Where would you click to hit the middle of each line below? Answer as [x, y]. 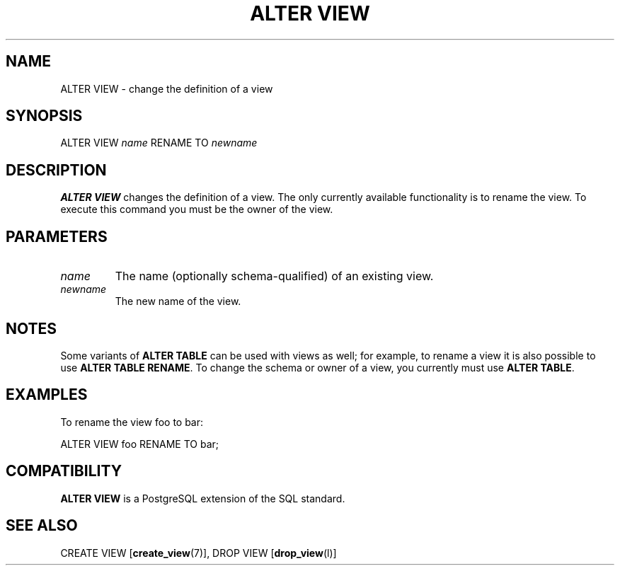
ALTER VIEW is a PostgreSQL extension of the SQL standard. [203, 498]
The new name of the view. [178, 301]
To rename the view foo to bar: [132, 422]
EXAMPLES [47, 395]
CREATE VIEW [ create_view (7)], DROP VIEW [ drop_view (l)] [199, 553]
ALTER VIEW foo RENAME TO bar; [140, 444]
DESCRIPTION [56, 170]
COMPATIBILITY [64, 471]
